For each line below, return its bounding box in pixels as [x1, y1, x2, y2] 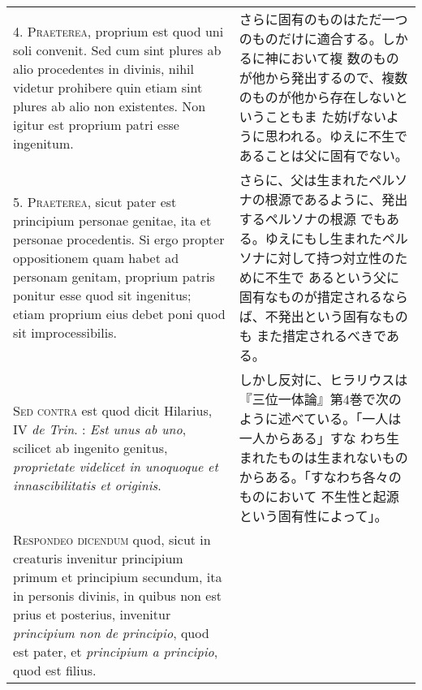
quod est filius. [13, 661, 97, 679]
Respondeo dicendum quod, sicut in [13, 530, 211, 549]
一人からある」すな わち [239, 429, 387, 447]
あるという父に [308, 268, 400, 287]
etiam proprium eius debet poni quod [13, 304, 226, 323]
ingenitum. [13, 133, 74, 153]
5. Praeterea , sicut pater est [13, 192, 177, 211]
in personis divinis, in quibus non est [13, 586, 222, 605]
